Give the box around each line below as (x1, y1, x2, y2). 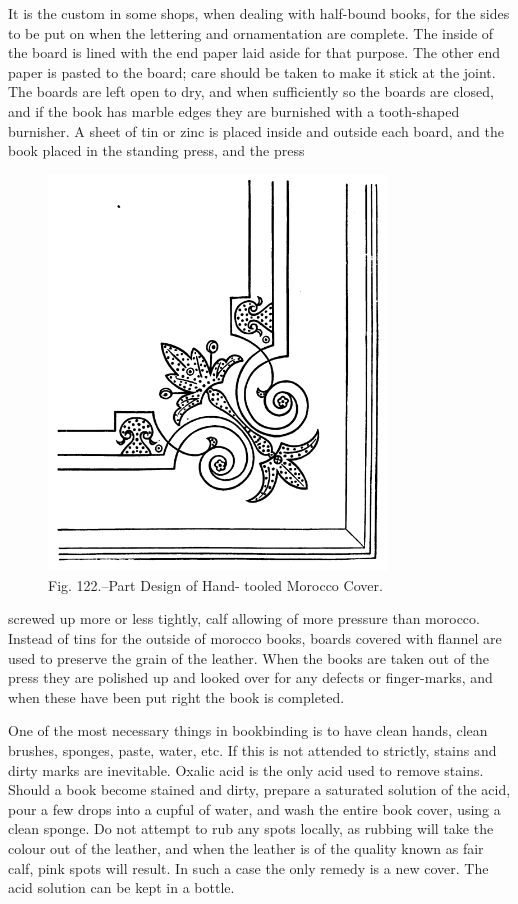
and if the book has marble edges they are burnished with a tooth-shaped (8, 100, 460, 121)
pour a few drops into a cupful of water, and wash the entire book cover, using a (8, 798, 501, 819)
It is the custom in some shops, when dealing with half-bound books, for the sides (8, 3, 510, 23)
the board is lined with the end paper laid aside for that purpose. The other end (8, 42, 501, 63)
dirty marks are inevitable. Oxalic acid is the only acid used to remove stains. (8, 759, 484, 780)
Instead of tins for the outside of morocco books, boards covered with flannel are (8, 627, 502, 648)
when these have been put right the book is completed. (8, 686, 345, 707)
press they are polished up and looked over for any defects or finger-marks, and (8, 667, 493, 688)
